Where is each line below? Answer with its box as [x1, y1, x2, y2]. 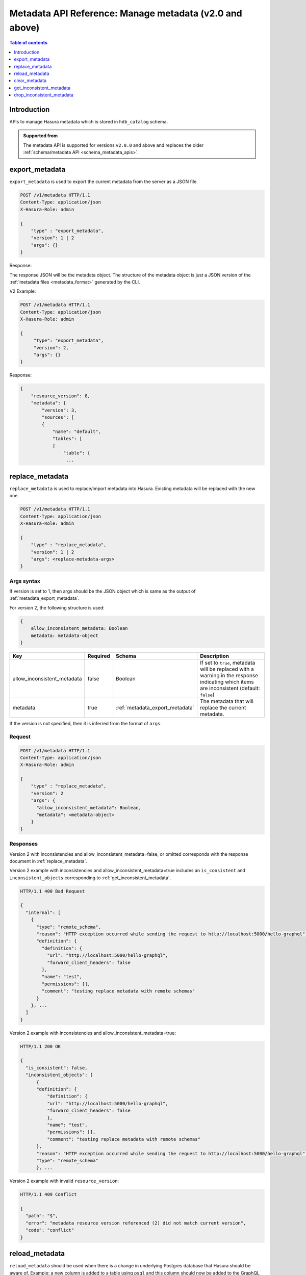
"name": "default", [52, 428, 101, 435]
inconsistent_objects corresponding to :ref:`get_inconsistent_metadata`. [9, 875, 171, 881]
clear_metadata [14, 78, 47, 84]
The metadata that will [199, 698, 253, 705]
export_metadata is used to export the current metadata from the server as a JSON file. [9, 178, 198, 185]
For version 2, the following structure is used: [9, 604, 105, 610]
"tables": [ [52, 436, 83, 442]
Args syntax [9, 577, 41, 584]
